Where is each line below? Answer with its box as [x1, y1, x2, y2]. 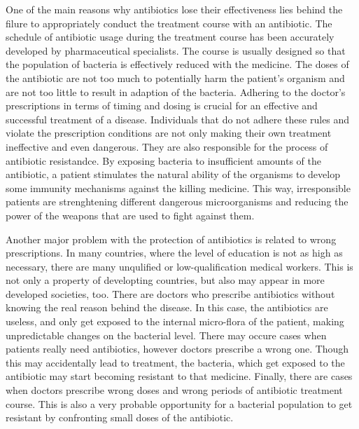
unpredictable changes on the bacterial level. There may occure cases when [6, 327, 327, 342]
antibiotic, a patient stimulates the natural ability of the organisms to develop [6, 167, 340, 182]
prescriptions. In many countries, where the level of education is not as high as [6, 245, 343, 260]
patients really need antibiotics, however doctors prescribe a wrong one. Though [6, 341, 349, 356]
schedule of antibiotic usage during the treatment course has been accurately [6, 29, 335, 44]
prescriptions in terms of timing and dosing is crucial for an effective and [6, 98, 318, 113]
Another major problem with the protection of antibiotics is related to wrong [6, 231, 337, 246]
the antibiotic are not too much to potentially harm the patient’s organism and [6, 70, 345, 85]
